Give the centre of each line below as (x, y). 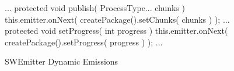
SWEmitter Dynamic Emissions (62, 61)
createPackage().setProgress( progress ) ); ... (84, 42)
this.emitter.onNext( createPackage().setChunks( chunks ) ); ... (117, 19)
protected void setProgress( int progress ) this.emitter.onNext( (116, 31)
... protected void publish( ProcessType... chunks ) (95, 8)
